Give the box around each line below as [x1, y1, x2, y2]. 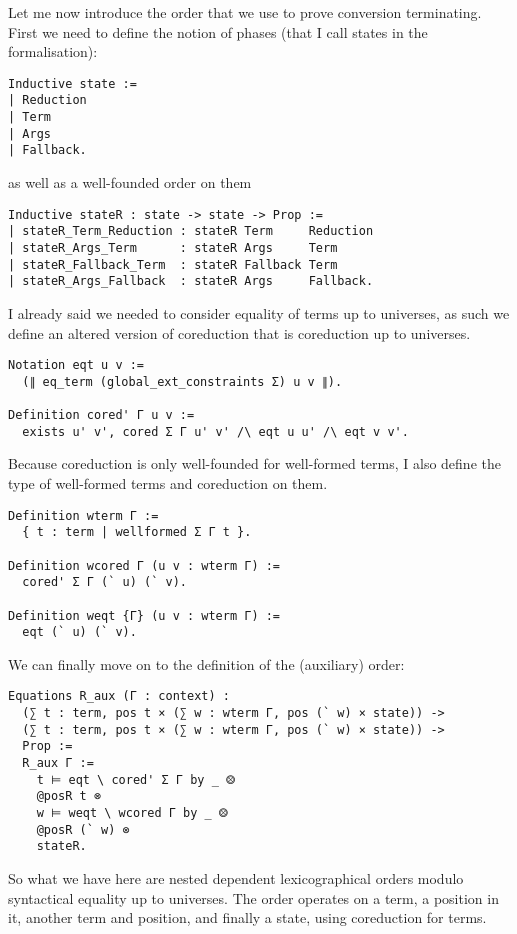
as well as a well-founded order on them [8, 172, 252, 193]
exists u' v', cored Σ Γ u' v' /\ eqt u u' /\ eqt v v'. [22, 424, 409, 439]
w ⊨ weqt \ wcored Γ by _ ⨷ [36, 806, 229, 821]
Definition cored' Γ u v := [8, 408, 195, 423]
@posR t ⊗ [36, 789, 102, 804]
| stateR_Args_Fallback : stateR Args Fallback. [8, 274, 374, 289]
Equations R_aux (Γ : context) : [8, 689, 230, 704]
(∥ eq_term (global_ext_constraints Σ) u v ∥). [22, 374, 343, 389]
